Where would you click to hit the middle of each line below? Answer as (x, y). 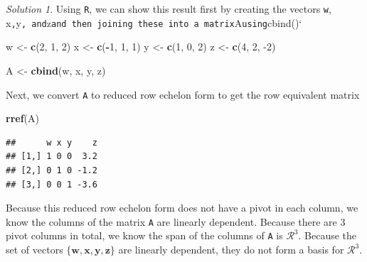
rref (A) (22, 118)
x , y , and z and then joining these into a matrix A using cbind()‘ (154, 22)
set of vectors (34, 250)
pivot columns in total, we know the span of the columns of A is (144, 235)
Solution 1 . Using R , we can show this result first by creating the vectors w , (169, 9)
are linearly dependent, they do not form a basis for (231, 250)
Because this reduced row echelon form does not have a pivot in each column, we (182, 208)
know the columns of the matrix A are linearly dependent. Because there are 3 (176, 221)
